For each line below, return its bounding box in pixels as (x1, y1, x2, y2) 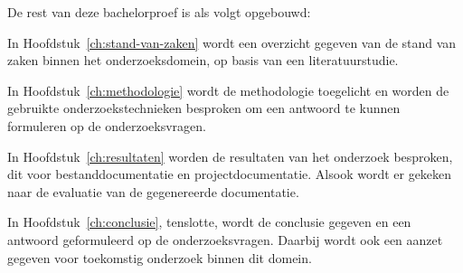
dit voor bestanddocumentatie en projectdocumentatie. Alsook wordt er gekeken (7, 165, 452, 184)
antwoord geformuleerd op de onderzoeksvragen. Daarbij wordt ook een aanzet (7, 230, 443, 249)
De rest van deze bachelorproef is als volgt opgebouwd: (7, 3, 311, 21)
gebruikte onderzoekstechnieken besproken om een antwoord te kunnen (7, 99, 401, 118)
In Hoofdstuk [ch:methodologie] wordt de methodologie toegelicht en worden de (7, 80, 449, 99)
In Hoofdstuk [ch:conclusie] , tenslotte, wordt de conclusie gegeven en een (7, 212, 411, 231)
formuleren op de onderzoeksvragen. (7, 116, 206, 135)
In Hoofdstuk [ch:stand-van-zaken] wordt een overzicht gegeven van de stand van (7, 33, 457, 52)
